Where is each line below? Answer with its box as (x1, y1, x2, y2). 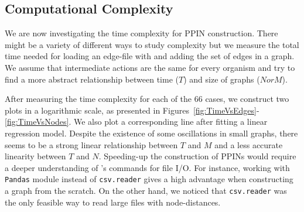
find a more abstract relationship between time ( (5, 73, 179, 85)
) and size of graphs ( (183, 73, 260, 85)
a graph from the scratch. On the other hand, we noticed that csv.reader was (5, 184, 287, 196)
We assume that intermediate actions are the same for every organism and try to (5, 61, 295, 73)
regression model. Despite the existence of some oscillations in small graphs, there (5, 126, 298, 139)
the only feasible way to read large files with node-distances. (5, 196, 221, 208)
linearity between (5, 150, 66, 162)
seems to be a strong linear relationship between (5, 138, 178, 151)
